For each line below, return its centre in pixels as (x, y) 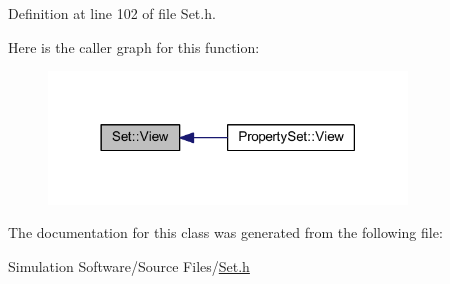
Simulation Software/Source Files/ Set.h (129, 266)
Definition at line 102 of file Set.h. (112, 13)
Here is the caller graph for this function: (134, 46)
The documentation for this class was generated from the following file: (225, 232)
